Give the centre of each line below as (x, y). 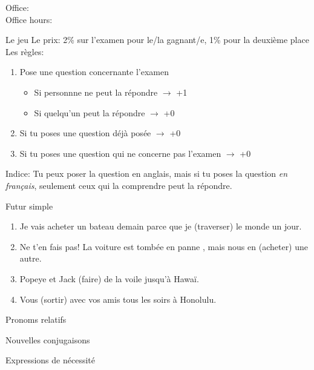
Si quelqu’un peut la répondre (90, 112)
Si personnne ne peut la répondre (96, 92)
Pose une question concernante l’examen (94, 72)
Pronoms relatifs (36, 319)
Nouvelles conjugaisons (48, 339)
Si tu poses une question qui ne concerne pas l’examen (120, 153)
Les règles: (25, 51)
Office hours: (29, 19)
